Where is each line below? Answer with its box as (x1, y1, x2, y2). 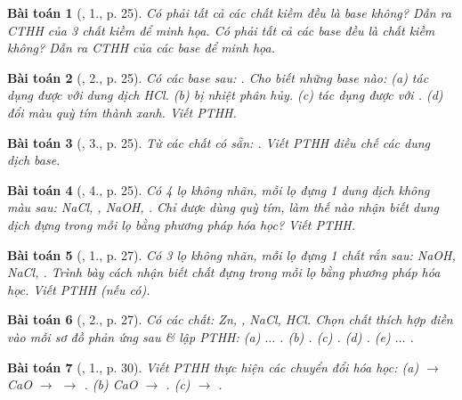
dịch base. (7, 151, 61, 169)
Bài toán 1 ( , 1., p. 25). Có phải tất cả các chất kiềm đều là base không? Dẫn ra (7, 4, 451, 21)
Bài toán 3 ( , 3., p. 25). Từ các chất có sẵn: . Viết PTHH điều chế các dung (7, 133, 431, 151)
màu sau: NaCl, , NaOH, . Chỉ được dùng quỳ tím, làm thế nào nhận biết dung (7, 198, 440, 216)
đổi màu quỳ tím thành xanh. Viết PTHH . (7, 102, 237, 121)
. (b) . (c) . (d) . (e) (280, 327, 391, 346)
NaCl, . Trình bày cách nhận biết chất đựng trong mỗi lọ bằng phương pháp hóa (7, 263, 441, 282)
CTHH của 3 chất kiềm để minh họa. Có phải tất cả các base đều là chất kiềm (7, 20, 435, 39)
